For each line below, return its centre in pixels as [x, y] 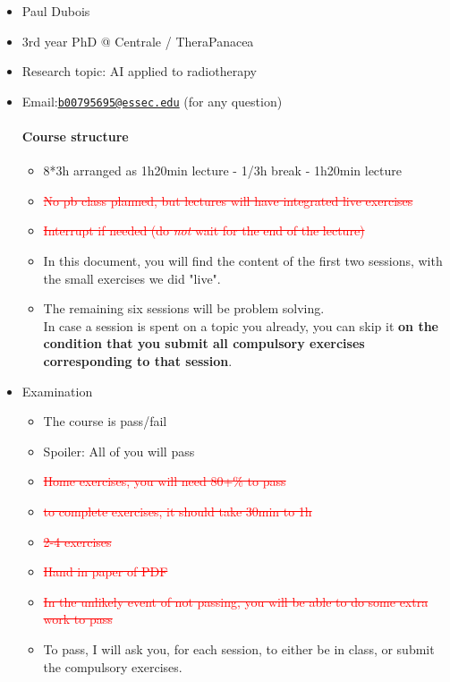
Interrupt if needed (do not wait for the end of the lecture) [204, 230]
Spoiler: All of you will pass [119, 451]
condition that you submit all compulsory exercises [204, 343]
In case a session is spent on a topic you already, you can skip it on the [241, 325]
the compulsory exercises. [113, 666]
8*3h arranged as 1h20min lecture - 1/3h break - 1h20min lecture [223, 170]
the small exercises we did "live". [132, 278]
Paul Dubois [56, 11]
